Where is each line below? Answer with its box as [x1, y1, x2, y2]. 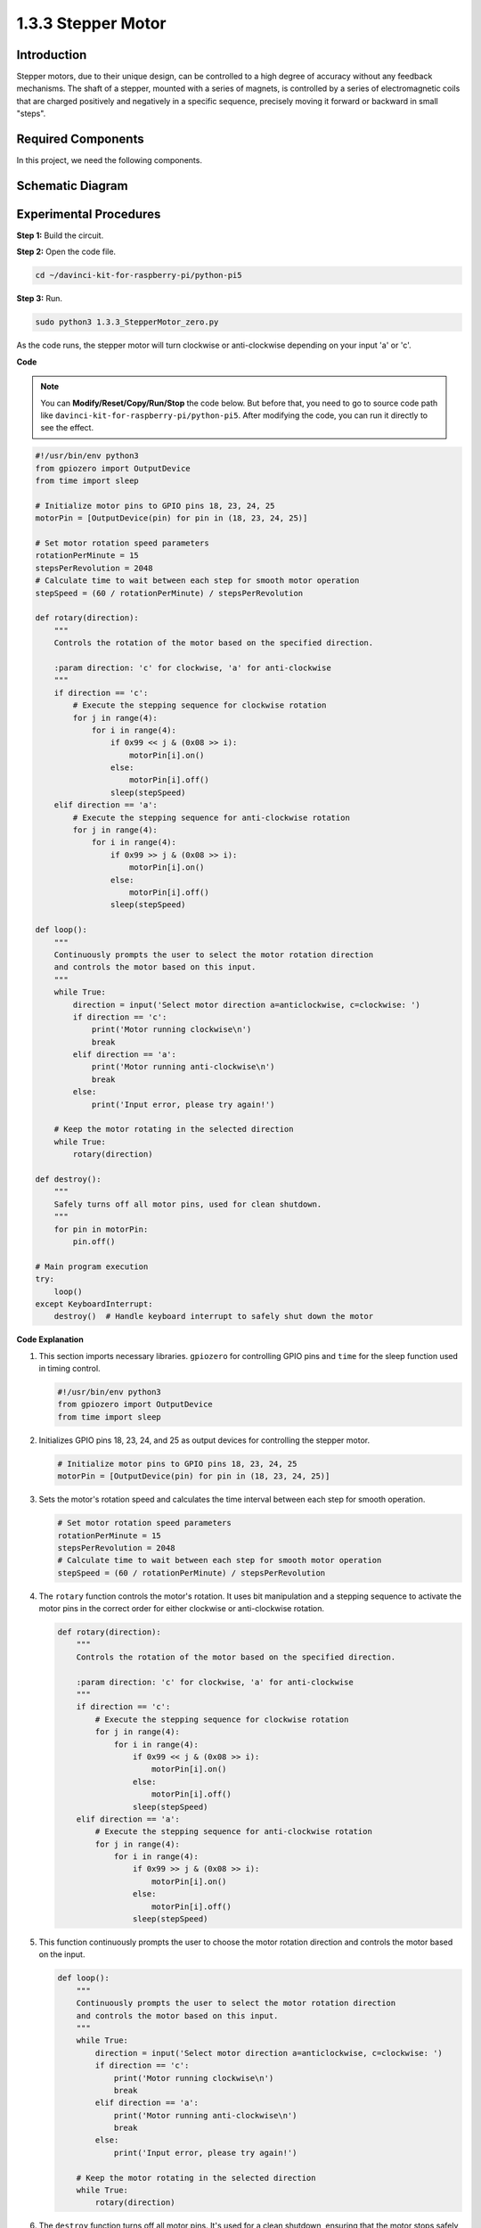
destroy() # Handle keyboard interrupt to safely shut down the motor [53, 1311, 374, 1322]
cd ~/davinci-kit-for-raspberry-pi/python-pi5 [35, 270, 242, 281]
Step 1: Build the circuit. [16, 230, 104, 241]
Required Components [16, 132, 144, 147]
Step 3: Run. [16, 293, 62, 304]
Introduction [16, 47, 87, 62]
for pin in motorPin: [53, 1224, 149, 1234]
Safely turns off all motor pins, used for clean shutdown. [53, 1199, 322, 1209]
